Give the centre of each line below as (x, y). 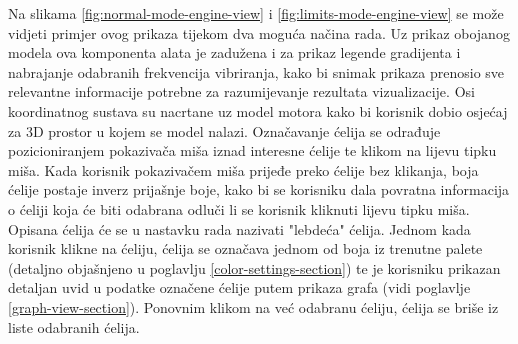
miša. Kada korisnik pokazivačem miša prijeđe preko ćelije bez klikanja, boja (243, 169)
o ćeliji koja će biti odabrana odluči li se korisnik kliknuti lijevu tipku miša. (239, 208)
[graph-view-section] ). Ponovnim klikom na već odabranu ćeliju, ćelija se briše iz (253, 306)
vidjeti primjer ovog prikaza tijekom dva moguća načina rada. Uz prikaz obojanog (259, 32)
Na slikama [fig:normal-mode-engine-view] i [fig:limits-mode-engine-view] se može (256, 13)
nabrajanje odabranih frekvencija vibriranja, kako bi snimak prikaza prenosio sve (256, 71)
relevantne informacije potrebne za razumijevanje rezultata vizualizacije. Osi (241, 91)
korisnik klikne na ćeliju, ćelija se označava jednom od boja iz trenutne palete (245, 248)
